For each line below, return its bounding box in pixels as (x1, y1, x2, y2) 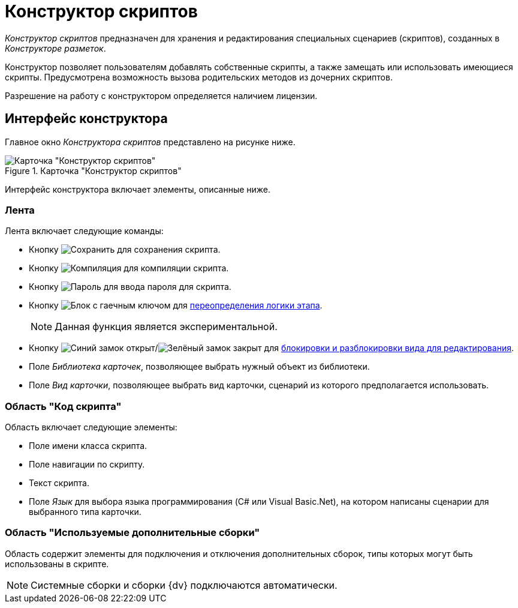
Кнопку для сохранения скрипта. (29, 244, 221, 255)
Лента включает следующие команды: (5, 226, 164, 236)
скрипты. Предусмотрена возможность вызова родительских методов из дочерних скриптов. (5, 71, 393, 82)
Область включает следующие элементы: (5, 422, 177, 433)
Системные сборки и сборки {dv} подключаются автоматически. (31, 579, 338, 591)
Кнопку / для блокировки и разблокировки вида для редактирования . (29, 343, 514, 354)
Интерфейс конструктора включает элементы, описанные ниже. (5, 184, 271, 194)
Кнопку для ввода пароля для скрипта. (29, 281, 231, 292)
